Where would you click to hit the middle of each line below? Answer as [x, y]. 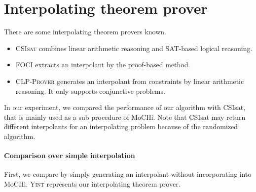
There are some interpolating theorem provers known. [85, 32]
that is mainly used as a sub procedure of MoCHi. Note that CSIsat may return [125, 117]
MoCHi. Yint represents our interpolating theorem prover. [92, 183]
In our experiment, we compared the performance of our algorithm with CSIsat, [125, 107]
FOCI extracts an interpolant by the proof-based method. [103, 65]
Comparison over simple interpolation [70, 155]
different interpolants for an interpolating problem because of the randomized [121, 126]
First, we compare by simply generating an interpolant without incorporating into [128, 174]
